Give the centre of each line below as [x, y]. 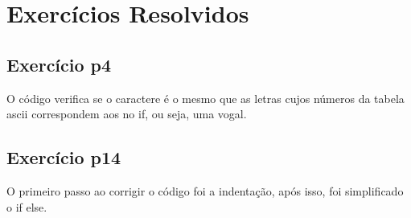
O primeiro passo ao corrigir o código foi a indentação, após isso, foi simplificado [205, 190]
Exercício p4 [59, 64]
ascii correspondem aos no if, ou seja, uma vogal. [127, 114]
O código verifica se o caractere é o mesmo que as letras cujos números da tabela [205, 98]
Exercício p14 [64, 157]
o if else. [27, 206]
